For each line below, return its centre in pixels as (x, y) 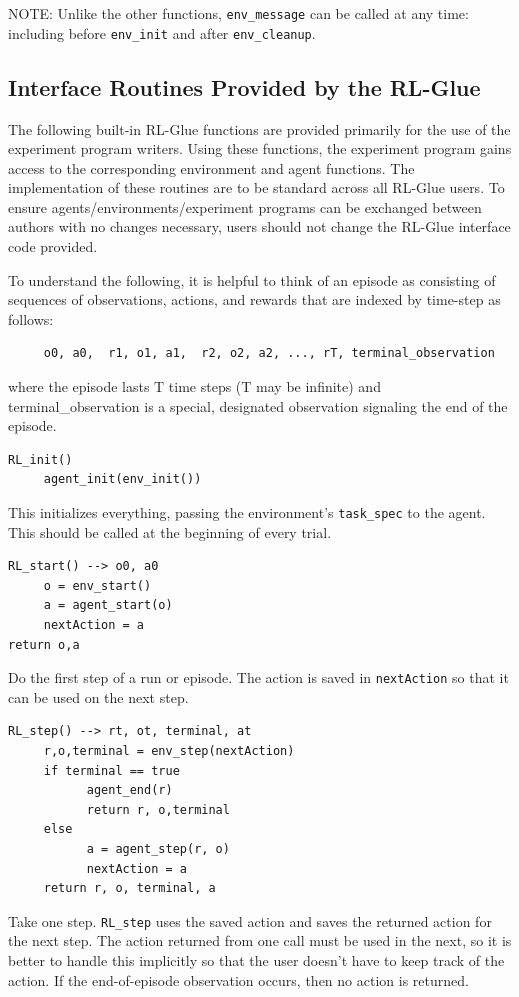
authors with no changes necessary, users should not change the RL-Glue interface (259, 226)
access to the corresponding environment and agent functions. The (211, 167)
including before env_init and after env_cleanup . (162, 32)
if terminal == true (111, 770)
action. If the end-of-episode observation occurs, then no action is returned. (238, 979)
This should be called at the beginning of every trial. (170, 531)
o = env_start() (97, 585)
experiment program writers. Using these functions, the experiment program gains (260, 148)
